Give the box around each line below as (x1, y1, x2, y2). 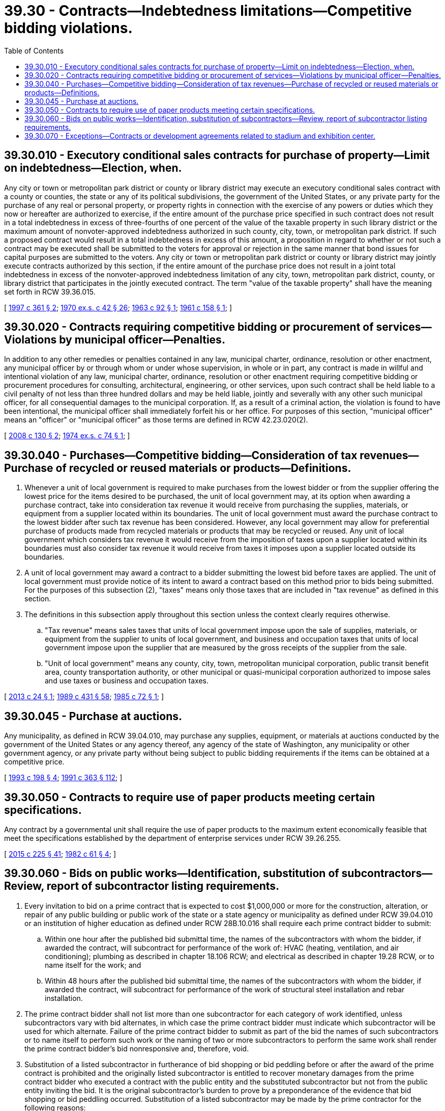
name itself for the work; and (45, 960, 141, 969)
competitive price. (4, 757, 65, 766)
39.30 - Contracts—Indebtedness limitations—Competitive (4, 2, 412, 19)
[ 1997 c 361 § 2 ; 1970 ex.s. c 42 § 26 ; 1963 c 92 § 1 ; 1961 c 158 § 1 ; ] (4, 303, 232, 312)
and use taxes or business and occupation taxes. (45, 676, 209, 685)
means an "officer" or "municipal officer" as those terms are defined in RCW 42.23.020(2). (4, 415, 308, 425)
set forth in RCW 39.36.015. (4, 287, 96, 296)
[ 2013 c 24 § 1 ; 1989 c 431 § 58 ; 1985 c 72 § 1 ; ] (4, 692, 164, 701)
